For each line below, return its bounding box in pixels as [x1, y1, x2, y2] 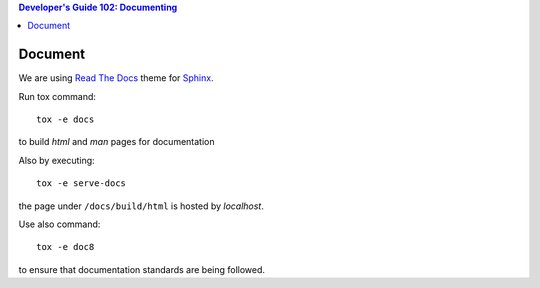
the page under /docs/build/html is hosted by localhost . [18, 200, 264, 212]
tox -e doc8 [36, 241, 95, 253]
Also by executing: [18, 154, 95, 166]
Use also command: [18, 218, 101, 230]
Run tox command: [18, 90, 97, 102]
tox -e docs [36, 114, 95, 125]
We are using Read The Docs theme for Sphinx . [18, 72, 214, 84]
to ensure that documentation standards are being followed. [18, 263, 265, 275]
